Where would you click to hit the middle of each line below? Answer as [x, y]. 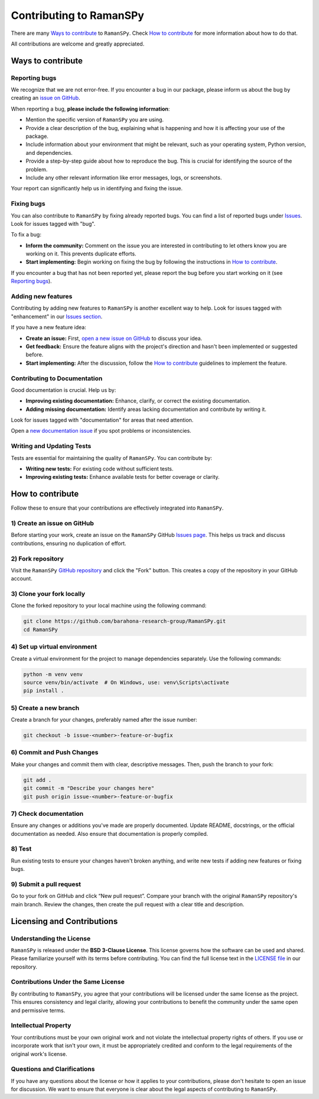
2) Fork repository [38, 559]
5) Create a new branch [45, 708]
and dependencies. [49, 153]
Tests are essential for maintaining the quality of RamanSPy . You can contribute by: [112, 458]
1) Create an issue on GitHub [52, 523]
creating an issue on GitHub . [45, 98]
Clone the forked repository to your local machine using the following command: [109, 605]
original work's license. [39, 1054]
